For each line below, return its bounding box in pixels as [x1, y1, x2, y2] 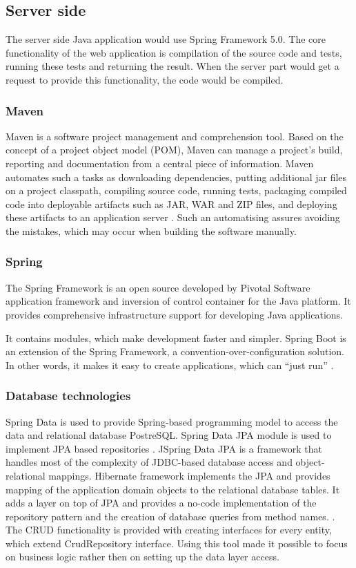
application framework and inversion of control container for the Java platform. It [6, 294, 351, 308]
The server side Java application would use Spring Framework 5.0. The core [6, 32, 326, 46]
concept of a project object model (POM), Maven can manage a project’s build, [6, 142, 343, 157]
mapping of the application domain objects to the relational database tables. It [6, 482, 340, 496]
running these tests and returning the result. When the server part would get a [6, 59, 339, 73]
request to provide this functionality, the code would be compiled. [6, 72, 284, 86]
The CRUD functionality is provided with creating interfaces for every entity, [6, 522, 332, 537]
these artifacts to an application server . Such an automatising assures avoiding [6, 210, 340, 225]
